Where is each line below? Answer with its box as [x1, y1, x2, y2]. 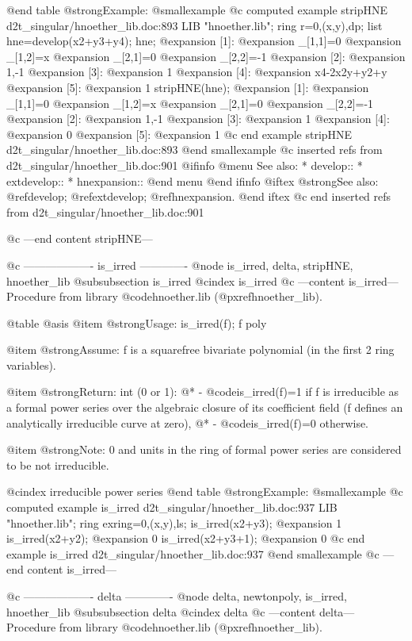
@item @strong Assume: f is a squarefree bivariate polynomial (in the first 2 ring [6, 341, 395, 358]
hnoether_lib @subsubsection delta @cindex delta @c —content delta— [6, 603, 355, 620]
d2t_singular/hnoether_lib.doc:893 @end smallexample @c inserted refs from [6, 141, 383, 158]
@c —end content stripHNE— [6, 230, 153, 247]
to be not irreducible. [6, 456, 109, 473]
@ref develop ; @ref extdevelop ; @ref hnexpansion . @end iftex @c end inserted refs [6, 188, 391, 205]
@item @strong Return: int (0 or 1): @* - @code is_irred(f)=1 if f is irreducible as [6, 383, 399, 400]
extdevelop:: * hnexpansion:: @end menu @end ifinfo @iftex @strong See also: [6, 172, 379, 189]
